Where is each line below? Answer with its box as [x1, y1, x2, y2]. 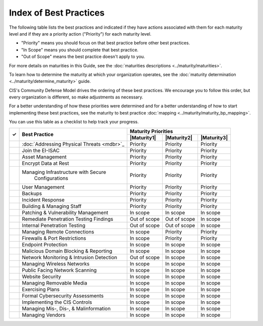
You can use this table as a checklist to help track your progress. [9, 119, 139, 125]
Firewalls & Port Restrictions [22, 234, 86, 241]
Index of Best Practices [9, 7, 105, 18]
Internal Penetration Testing [22, 222, 85, 229]
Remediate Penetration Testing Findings [22, 215, 113, 222]
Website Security [22, 273, 61, 280]
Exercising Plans [22, 286, 60, 292]
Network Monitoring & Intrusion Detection [22, 254, 117, 261]
